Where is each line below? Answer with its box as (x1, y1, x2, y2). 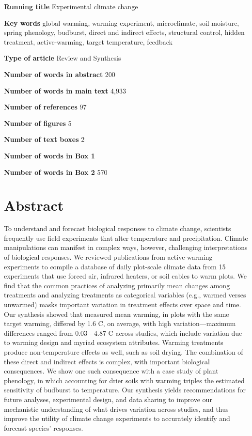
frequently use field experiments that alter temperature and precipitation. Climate (4, 233, 248, 243)
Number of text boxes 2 (4, 134, 85, 144)
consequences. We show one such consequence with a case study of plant (4, 366, 219, 376)
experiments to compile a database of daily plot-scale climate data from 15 (4, 261, 226, 271)
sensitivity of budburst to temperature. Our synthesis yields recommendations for (4, 385, 246, 395)
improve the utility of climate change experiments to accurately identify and (4, 413, 230, 423)
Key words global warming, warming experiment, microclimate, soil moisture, (4, 17, 239, 28)
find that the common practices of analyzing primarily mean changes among (4, 280, 230, 290)
